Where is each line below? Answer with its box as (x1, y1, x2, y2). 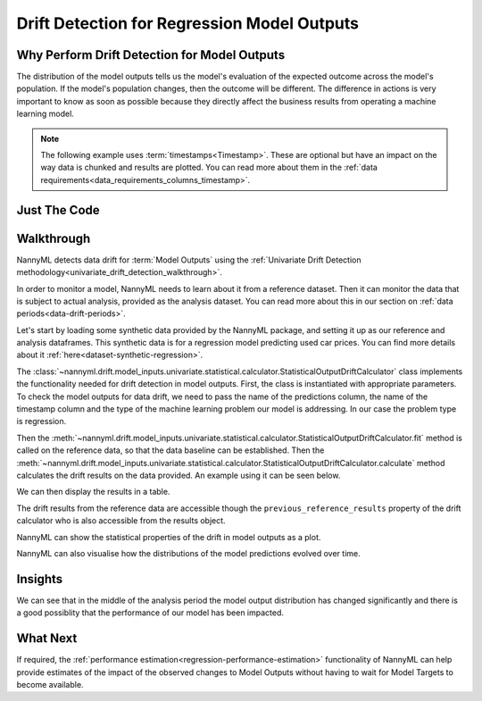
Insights (16, 572, 63, 587)
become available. (16, 679, 84, 689)
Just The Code (16, 202, 100, 218)
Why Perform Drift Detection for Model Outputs (16, 47, 286, 63)
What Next (16, 630, 78, 647)
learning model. (16, 108, 75, 120)
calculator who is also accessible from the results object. (16, 515, 227, 526)
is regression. (16, 416, 67, 427)
